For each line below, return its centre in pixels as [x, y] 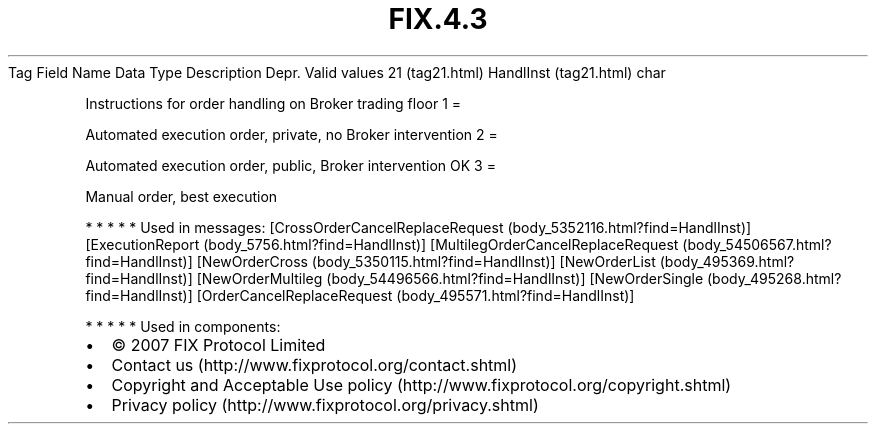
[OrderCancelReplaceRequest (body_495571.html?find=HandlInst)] [415, 295]
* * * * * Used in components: [183, 326]
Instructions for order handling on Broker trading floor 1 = [273, 103]
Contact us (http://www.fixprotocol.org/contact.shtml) [314, 364]
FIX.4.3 [438, 19]
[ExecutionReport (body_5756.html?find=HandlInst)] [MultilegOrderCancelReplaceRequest [382, 244]
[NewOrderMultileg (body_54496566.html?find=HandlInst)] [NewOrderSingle [450, 278]
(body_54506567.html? [757, 244]
